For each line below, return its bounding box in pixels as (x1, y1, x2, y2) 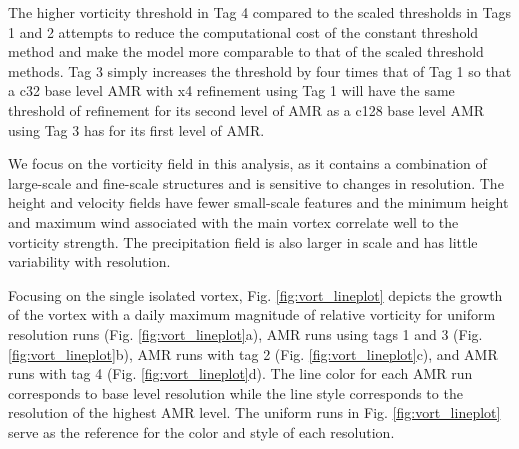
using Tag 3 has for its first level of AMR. (8, 119, 265, 140)
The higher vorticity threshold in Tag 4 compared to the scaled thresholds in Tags (8, 2, 512, 22)
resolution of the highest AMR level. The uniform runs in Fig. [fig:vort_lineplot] (8, 402, 501, 423)
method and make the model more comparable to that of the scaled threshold (8, 41, 484, 62)
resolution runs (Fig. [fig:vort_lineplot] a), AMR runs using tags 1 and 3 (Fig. (8, 323, 483, 344)
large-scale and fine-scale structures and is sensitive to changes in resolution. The (8, 172, 504, 193)
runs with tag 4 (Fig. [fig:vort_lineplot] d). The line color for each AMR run (8, 363, 473, 384)
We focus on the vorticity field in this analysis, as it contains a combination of (8, 153, 487, 174)
